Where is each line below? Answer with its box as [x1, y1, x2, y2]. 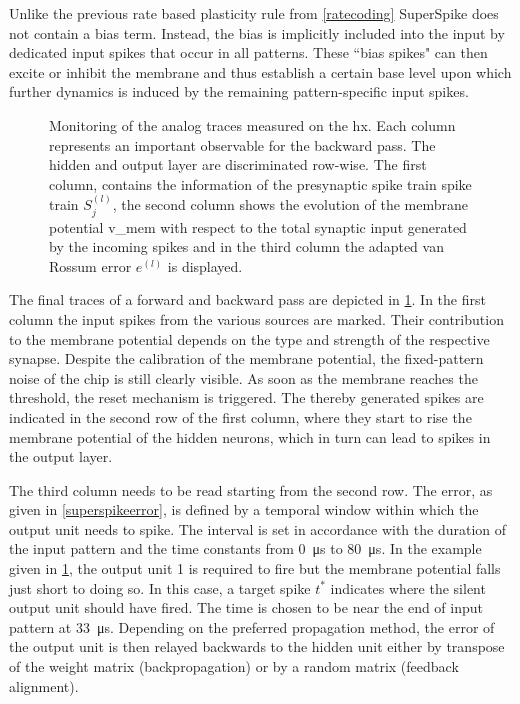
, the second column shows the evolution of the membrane [112, 194, 468, 215]
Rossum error [49, 255, 132, 276]
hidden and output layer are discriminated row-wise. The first [49, 154, 427, 175]
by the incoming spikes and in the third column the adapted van [49, 236, 444, 257]
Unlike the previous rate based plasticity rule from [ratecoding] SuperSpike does [9, 3, 499, 23]
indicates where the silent [330, 577, 486, 598]
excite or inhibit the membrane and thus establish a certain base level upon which [9, 61, 512, 82]
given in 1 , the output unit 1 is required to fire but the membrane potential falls [9, 558, 501, 579]
